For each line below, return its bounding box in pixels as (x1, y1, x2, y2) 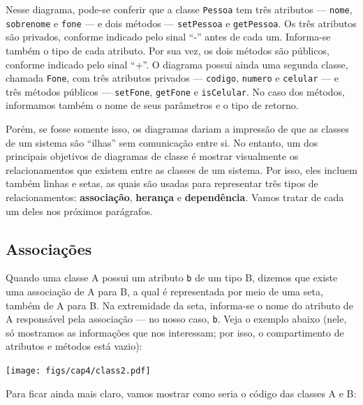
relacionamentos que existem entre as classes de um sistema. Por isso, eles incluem (6, 162, 357, 177)
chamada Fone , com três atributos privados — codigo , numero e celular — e (6, 71, 339, 85)
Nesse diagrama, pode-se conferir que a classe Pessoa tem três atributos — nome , (6, 2, 353, 16)
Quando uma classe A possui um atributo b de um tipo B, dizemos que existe (6, 270, 338, 285)
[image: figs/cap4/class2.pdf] (6, 366, 151, 376)
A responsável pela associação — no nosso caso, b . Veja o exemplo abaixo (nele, (6, 311, 347, 326)
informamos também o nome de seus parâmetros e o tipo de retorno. (6, 98, 299, 112)
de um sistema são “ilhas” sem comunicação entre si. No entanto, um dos (6, 135, 318, 149)
